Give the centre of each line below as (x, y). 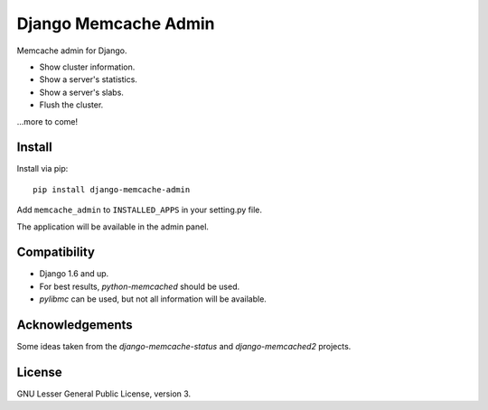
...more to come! (47, 121)
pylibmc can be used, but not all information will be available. (153, 299)
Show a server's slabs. (81, 92)
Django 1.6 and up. (74, 274)
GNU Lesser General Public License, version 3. (104, 394)
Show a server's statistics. (88, 79)
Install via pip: (42, 169)
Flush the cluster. (71, 105)
